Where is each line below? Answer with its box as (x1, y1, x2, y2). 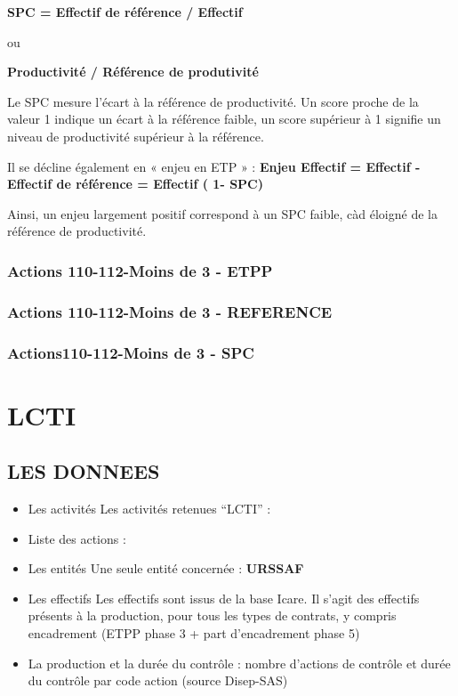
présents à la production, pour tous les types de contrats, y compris (28, 606, 397, 625)
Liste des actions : (28, 529, 126, 547)
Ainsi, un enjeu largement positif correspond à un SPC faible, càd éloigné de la (7, 204, 438, 223)
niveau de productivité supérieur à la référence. (7, 126, 264, 145)
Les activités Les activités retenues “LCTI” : (28, 499, 271, 518)
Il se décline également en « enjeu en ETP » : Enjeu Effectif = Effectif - (7, 157, 421, 175)
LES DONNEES (7, 457, 160, 485)
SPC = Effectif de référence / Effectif (7, 3, 243, 20)
